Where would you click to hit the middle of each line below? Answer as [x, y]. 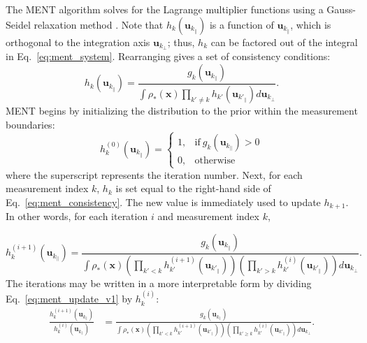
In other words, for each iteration [77, 216]
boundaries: [30, 124]
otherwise [215, 161]
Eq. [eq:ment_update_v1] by [69, 299]
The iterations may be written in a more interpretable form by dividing [159, 283]
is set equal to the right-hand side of [193, 188]
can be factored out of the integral [284, 42]
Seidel [18, 24]
